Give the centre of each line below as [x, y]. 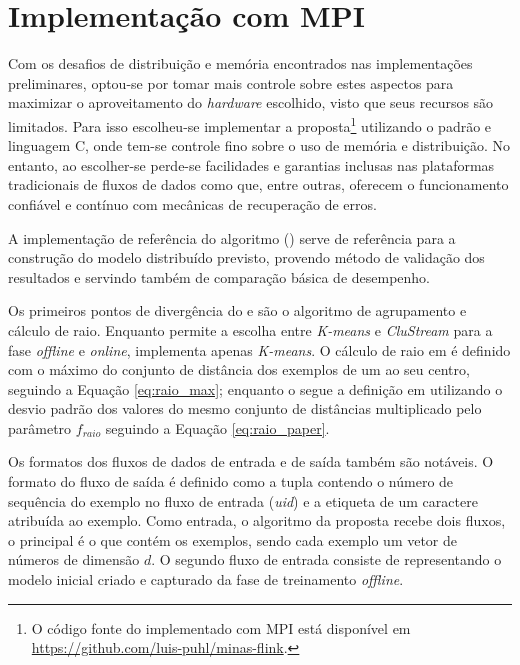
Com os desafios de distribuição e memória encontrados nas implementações [240, 63]
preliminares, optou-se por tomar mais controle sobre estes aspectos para [231, 82]
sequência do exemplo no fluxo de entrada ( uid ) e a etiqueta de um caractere [243, 500]
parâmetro [40, 427]
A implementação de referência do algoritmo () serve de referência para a [232, 237]
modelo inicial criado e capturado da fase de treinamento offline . [206, 579]
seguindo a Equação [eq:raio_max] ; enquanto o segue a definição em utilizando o [255, 388]
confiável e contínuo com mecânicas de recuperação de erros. [192, 203]
